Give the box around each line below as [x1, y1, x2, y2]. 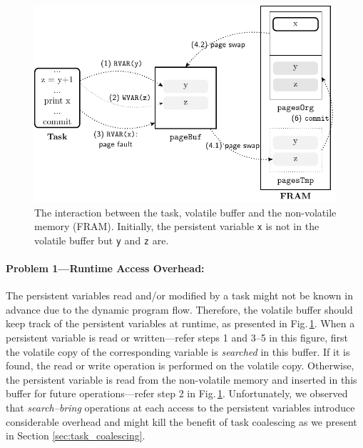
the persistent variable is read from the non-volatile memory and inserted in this [6, 372, 357, 387]
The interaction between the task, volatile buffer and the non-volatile [34, 204, 337, 219]
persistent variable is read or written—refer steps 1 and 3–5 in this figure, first [6, 330, 349, 345]
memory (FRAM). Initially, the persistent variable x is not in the [34, 219, 319, 234]
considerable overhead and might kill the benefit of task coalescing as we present [6, 414, 357, 429]
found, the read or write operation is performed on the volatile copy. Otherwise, [6, 358, 354, 373]
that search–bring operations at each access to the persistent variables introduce [6, 400, 355, 415]
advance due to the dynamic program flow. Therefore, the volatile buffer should [6, 302, 353, 317]
